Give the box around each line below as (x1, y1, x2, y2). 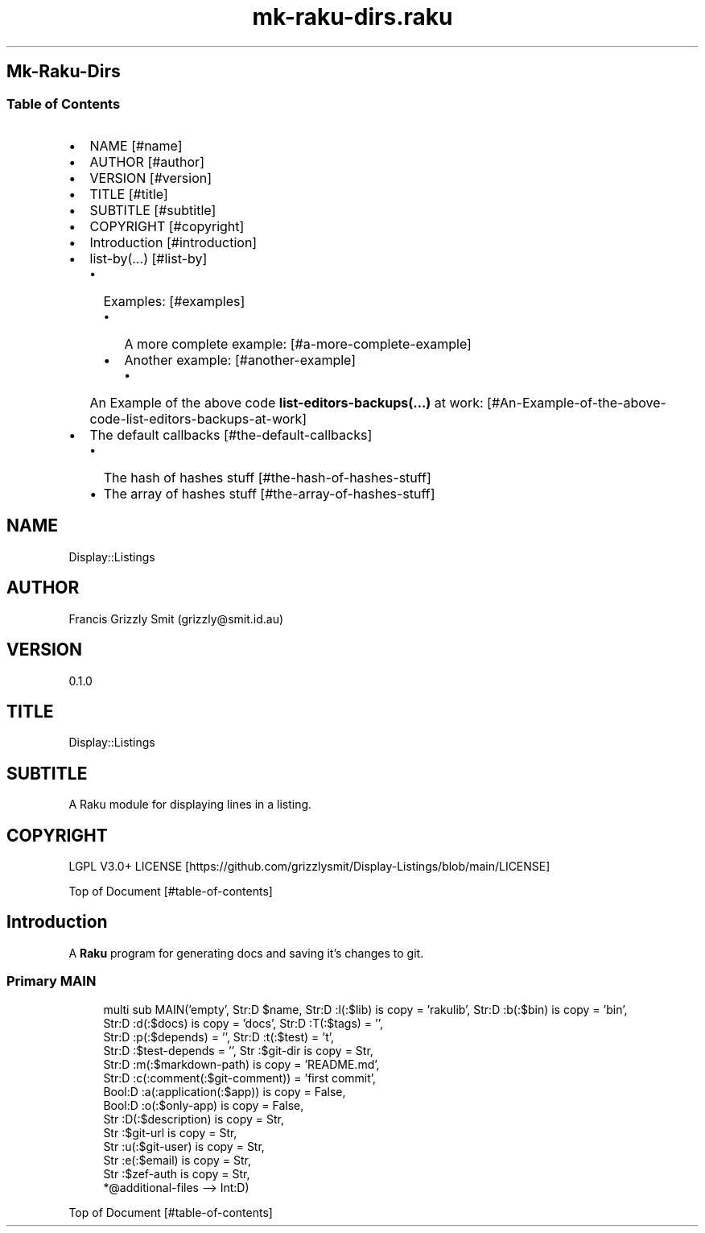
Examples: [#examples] (103, 292, 245, 309)
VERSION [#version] (89, 169, 212, 186)
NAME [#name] (89, 137, 183, 154)
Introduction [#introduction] (89, 234, 258, 250)
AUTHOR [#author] (89, 153, 204, 170)
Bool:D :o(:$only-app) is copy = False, (103, 1098, 304, 1112)
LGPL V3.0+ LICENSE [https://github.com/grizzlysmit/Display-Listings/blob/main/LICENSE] (68, 859, 550, 874)
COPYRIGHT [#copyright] (89, 217, 245, 234)
